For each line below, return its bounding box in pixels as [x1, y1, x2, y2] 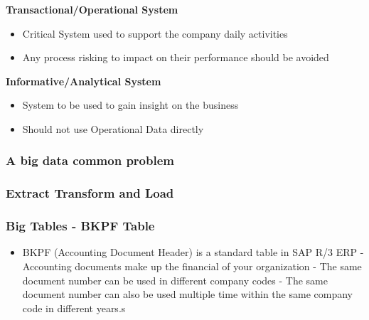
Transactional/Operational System [6, 2, 178, 16]
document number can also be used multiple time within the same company [22, 287, 353, 302]
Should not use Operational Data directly [22, 121, 204, 136]
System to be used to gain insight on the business [22, 97, 239, 112]
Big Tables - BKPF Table [6, 217, 155, 235]
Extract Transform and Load [6, 184, 174, 202]
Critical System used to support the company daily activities [22, 26, 288, 41]
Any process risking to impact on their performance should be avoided [22, 50, 329, 65]
